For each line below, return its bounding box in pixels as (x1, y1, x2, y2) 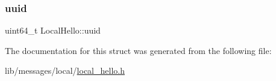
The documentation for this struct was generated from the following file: (5, 44, 272, 56)
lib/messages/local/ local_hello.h (5, 64, 125, 77)
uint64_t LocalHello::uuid (5, 24, 101, 37)
